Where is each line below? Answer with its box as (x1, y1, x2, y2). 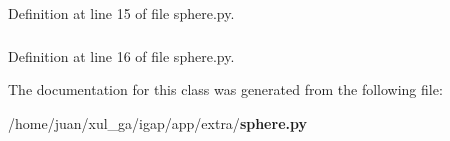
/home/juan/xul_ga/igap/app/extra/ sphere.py (8, 112, 307, 133)
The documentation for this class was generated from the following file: (8, 79, 443, 100)
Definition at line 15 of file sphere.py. (8, 3, 235, 23)
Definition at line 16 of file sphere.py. (8, 45, 235, 66)
